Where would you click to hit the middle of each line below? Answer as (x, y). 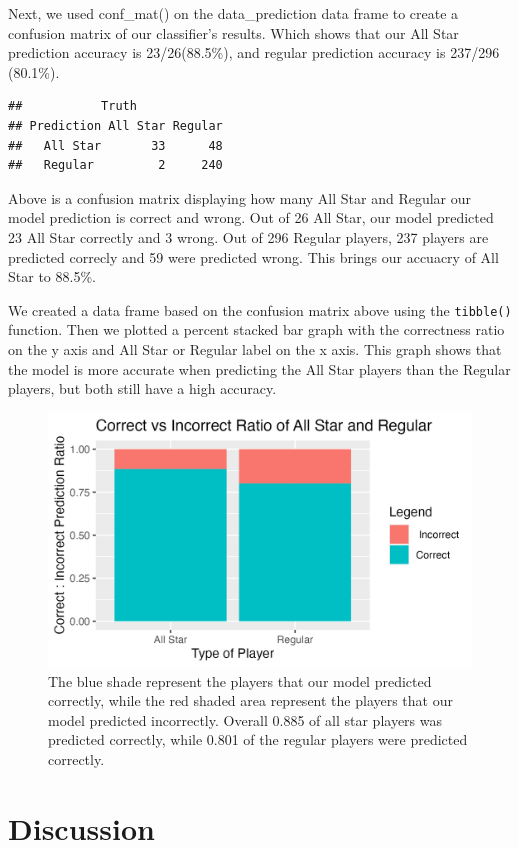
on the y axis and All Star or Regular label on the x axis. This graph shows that (255, 348)
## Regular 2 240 (115, 165)
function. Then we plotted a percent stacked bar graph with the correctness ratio (256, 329)
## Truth (72, 106)
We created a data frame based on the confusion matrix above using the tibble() (260, 309)
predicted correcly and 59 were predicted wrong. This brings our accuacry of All (253, 256)
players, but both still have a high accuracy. (142, 388)
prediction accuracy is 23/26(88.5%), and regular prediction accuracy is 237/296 (254, 52)
